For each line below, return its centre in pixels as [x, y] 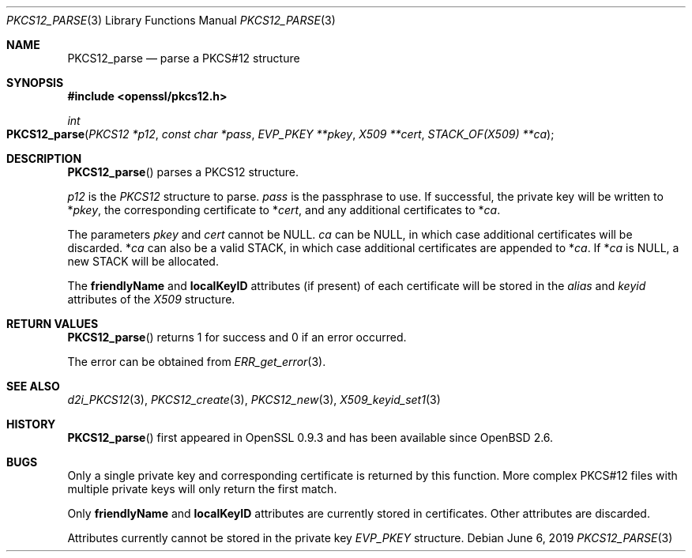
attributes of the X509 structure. [151, 299]
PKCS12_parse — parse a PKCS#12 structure [184, 58]
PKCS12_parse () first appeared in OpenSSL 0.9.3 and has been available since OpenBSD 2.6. [310, 437]
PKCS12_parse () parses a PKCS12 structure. [183, 172]
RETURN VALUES [53, 324]
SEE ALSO [33, 386]
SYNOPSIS [35, 83]
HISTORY [31, 424]
